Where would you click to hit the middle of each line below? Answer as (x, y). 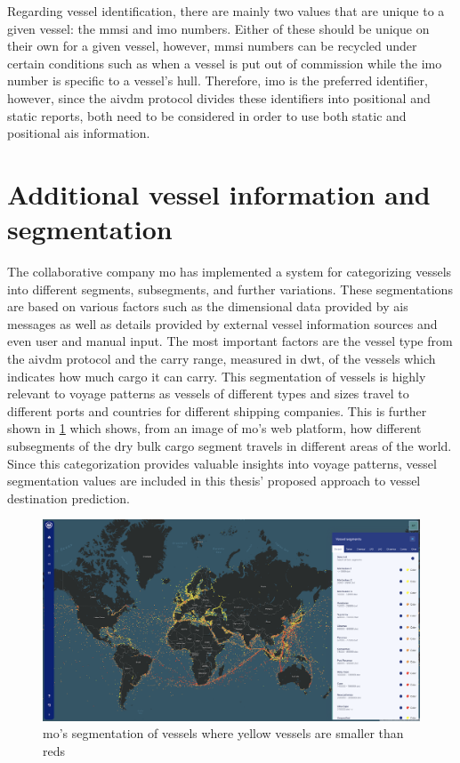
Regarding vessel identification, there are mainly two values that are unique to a (226, 11)
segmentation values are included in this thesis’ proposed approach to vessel (214, 481)
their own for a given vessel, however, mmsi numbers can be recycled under (212, 46)
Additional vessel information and (219, 193)
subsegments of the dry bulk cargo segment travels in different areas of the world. (230, 446)
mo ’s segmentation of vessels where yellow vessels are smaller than (223, 733)
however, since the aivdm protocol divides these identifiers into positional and (219, 97)
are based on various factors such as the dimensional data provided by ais (208, 306)
